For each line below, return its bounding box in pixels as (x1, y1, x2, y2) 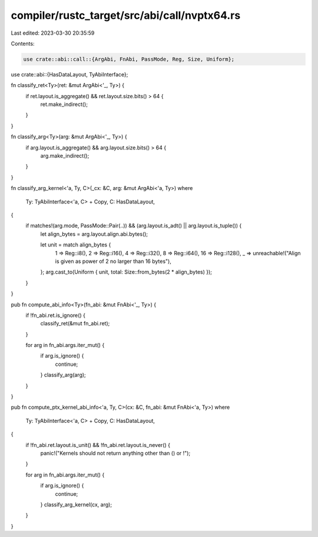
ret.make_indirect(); (40, 101, 88, 108)
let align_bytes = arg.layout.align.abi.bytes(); (40, 230, 148, 238)
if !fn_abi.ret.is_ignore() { (25, 312, 85, 319)
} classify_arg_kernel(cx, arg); (40, 501, 112, 508)
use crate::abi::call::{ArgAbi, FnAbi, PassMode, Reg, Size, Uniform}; (23, 56, 235, 62)
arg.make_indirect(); (40, 152, 90, 159)
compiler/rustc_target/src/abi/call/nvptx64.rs (11, 9, 241, 22)
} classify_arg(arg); (40, 371, 87, 379)
